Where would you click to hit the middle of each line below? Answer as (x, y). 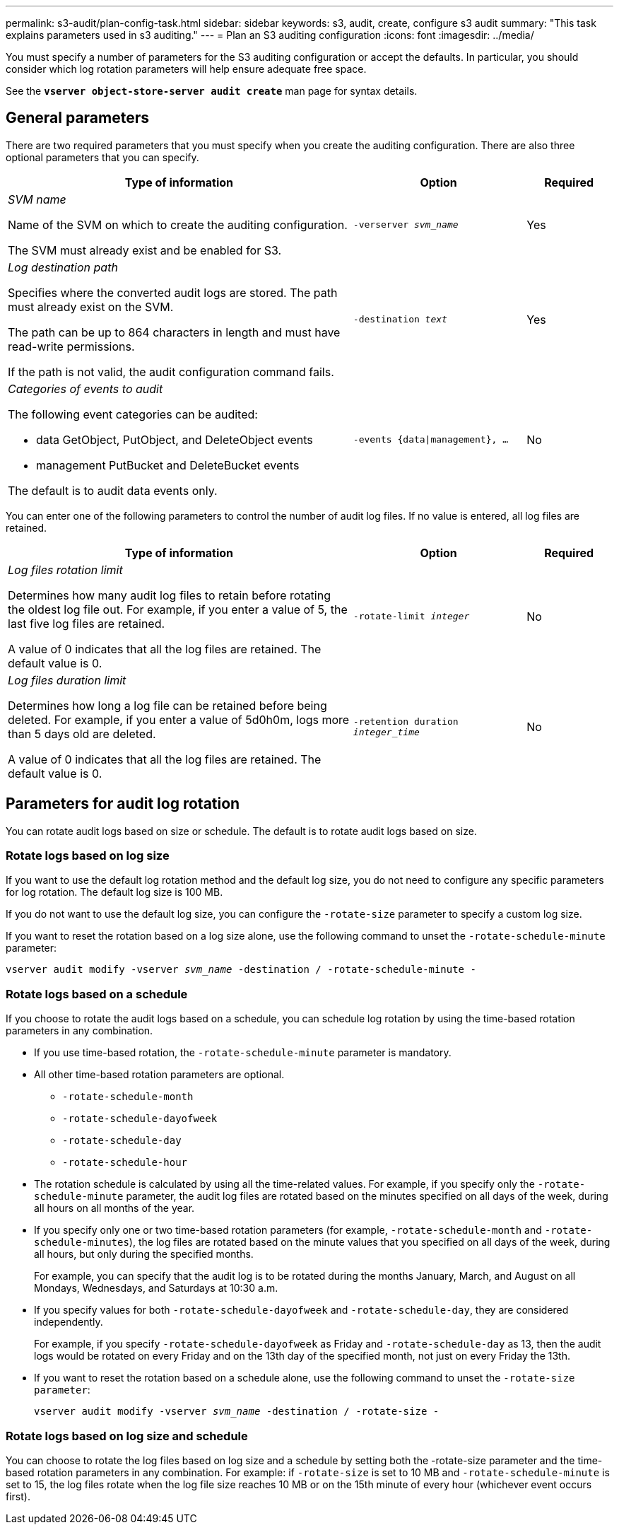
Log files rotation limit (65, 570)
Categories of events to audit (86, 389)
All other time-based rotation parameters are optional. (159, 1075)
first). (18, 1496)
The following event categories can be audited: (133, 414)
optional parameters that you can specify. (102, 157)
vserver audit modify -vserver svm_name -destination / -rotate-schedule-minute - (241, 970)
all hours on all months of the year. (114, 1208)
